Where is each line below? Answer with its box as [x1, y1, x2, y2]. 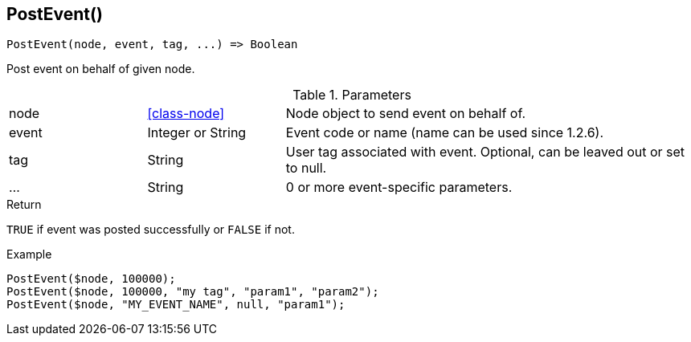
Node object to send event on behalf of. [285, 105, 526, 122]
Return [6, 197, 42, 212]
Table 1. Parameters [292, 87, 411, 104]
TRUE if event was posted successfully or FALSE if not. [6, 222, 295, 237]
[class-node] [147, 105, 225, 122]
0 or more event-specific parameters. [285, 179, 513, 196]
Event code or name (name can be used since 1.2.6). [285, 124, 604, 141]
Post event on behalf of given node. [6, 62, 195, 76]
